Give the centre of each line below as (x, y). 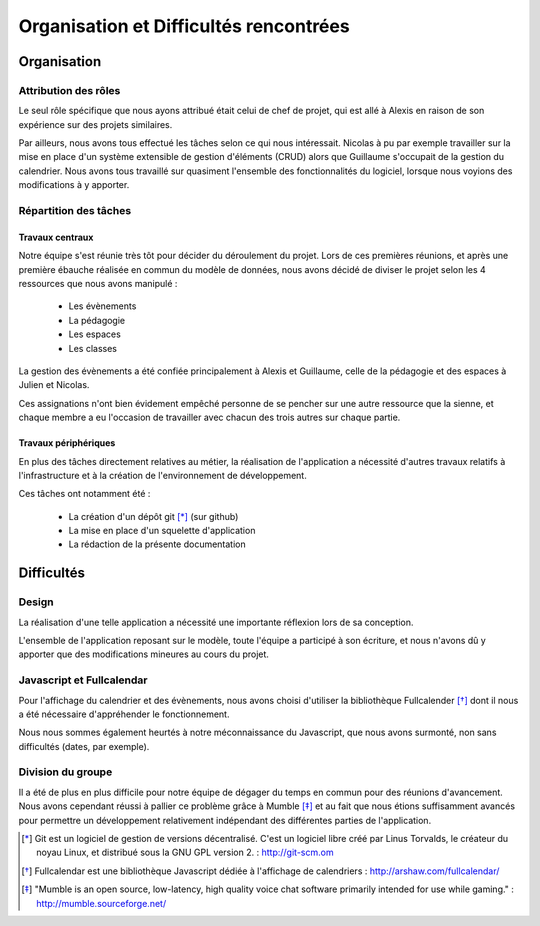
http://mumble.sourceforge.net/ (101, 903)
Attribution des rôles (69, 90)
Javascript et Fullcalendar (83, 680)
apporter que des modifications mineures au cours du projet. (144, 654)
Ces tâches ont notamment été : (84, 494)
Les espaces (95, 334)
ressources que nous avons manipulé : (98, 283)
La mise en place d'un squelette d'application (162, 531)
